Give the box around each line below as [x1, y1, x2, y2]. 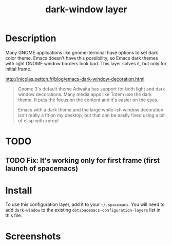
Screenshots [5, 230, 61, 242]
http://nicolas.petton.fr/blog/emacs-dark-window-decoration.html [5, 76, 145, 82]
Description [5, 32, 56, 44]
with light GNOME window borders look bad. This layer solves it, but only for [5, 60, 167, 66]
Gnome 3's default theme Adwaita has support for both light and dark [17, 86, 165, 92]
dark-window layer [45, 4, 127, 15]
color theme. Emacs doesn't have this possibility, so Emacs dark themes [5, 55, 158, 61]
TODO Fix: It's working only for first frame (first [5, 156, 160, 165]
